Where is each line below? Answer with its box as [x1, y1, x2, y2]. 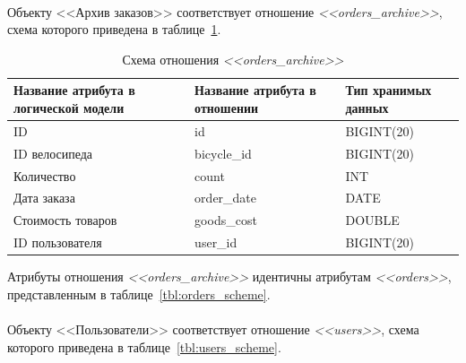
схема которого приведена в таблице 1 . [7, 20, 221, 39]
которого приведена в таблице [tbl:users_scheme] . [7, 337, 281, 356]
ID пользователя [13, 233, 102, 252]
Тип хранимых [345, 81, 432, 99]
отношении [194, 98, 259, 117]
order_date [194, 188, 257, 207]
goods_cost [194, 211, 257, 229]
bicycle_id [194, 143, 252, 162]
